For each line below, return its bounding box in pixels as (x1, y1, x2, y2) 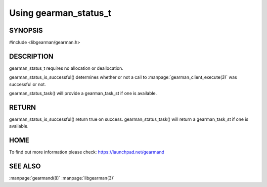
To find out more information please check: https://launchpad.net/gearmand (9, 149, 165, 155)
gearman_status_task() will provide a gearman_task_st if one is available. (9, 91, 157, 96)
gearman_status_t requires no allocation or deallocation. (9, 65, 124, 71)
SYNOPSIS (9, 26, 43, 35)
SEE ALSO (9, 162, 41, 171)
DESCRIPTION (9, 52, 54, 60)
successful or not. (9, 81, 46, 87)
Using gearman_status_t (9, 7, 111, 18)
